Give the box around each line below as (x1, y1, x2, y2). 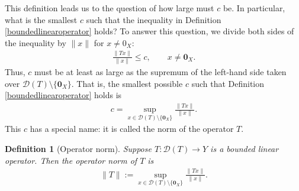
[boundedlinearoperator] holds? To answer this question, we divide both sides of (5, 25, 294, 37)
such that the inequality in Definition (86, 13, 221, 25)
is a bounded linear (210, 143, 279, 155)
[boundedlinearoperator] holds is (5, 89, 122, 101)
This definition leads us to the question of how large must (5, 2, 214, 14)
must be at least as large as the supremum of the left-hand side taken (34, 66, 287, 78)
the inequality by (5, 36, 66, 48)
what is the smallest (5, 13, 78, 25)
